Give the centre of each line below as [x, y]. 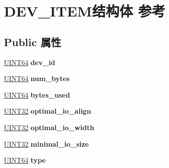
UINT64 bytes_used [37, 94]
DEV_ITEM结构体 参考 [85, 11]
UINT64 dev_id [30, 62]
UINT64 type [25, 160]
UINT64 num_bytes [37, 78]
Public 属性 [33, 42]
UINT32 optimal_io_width [49, 127]
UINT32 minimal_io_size [47, 143]
